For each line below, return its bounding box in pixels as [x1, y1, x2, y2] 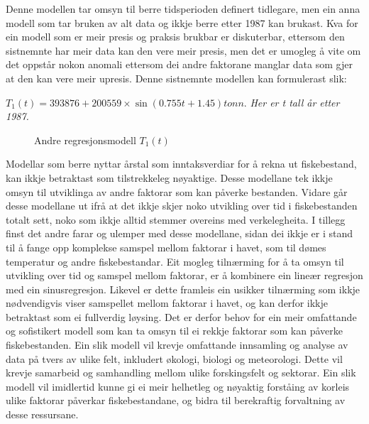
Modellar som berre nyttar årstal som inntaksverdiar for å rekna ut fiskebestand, [6, 156, 357, 171]
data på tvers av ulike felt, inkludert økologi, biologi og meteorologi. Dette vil [6, 351, 343, 366]
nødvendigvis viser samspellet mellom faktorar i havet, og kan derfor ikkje [6, 295, 328, 310]
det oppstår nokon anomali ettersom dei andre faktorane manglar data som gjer [6, 57, 353, 72]
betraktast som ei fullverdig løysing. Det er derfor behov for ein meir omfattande [6, 309, 357, 324]
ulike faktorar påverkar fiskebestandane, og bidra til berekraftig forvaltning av [6, 393, 346, 408]
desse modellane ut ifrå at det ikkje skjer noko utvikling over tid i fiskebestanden [6, 198, 358, 213]
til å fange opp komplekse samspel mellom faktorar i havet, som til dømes [6, 239, 326, 254]
